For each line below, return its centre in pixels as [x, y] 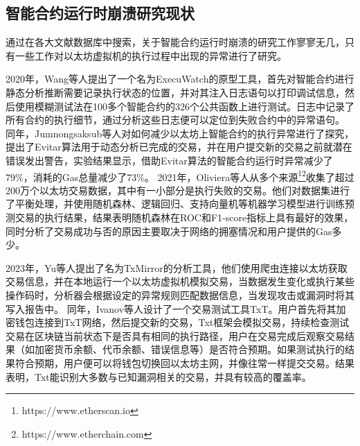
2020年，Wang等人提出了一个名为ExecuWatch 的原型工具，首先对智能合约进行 [180, 79]
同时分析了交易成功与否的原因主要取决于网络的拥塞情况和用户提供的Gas [169, 231]
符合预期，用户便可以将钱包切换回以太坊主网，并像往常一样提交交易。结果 [184, 362]
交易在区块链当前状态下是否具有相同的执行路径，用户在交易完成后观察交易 [175, 335]
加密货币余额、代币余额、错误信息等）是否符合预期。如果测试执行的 [189, 349]
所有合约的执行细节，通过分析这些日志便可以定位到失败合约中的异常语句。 [175, 120]
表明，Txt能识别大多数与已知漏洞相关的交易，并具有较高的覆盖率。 [159, 376]
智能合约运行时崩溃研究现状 [100, 13]
